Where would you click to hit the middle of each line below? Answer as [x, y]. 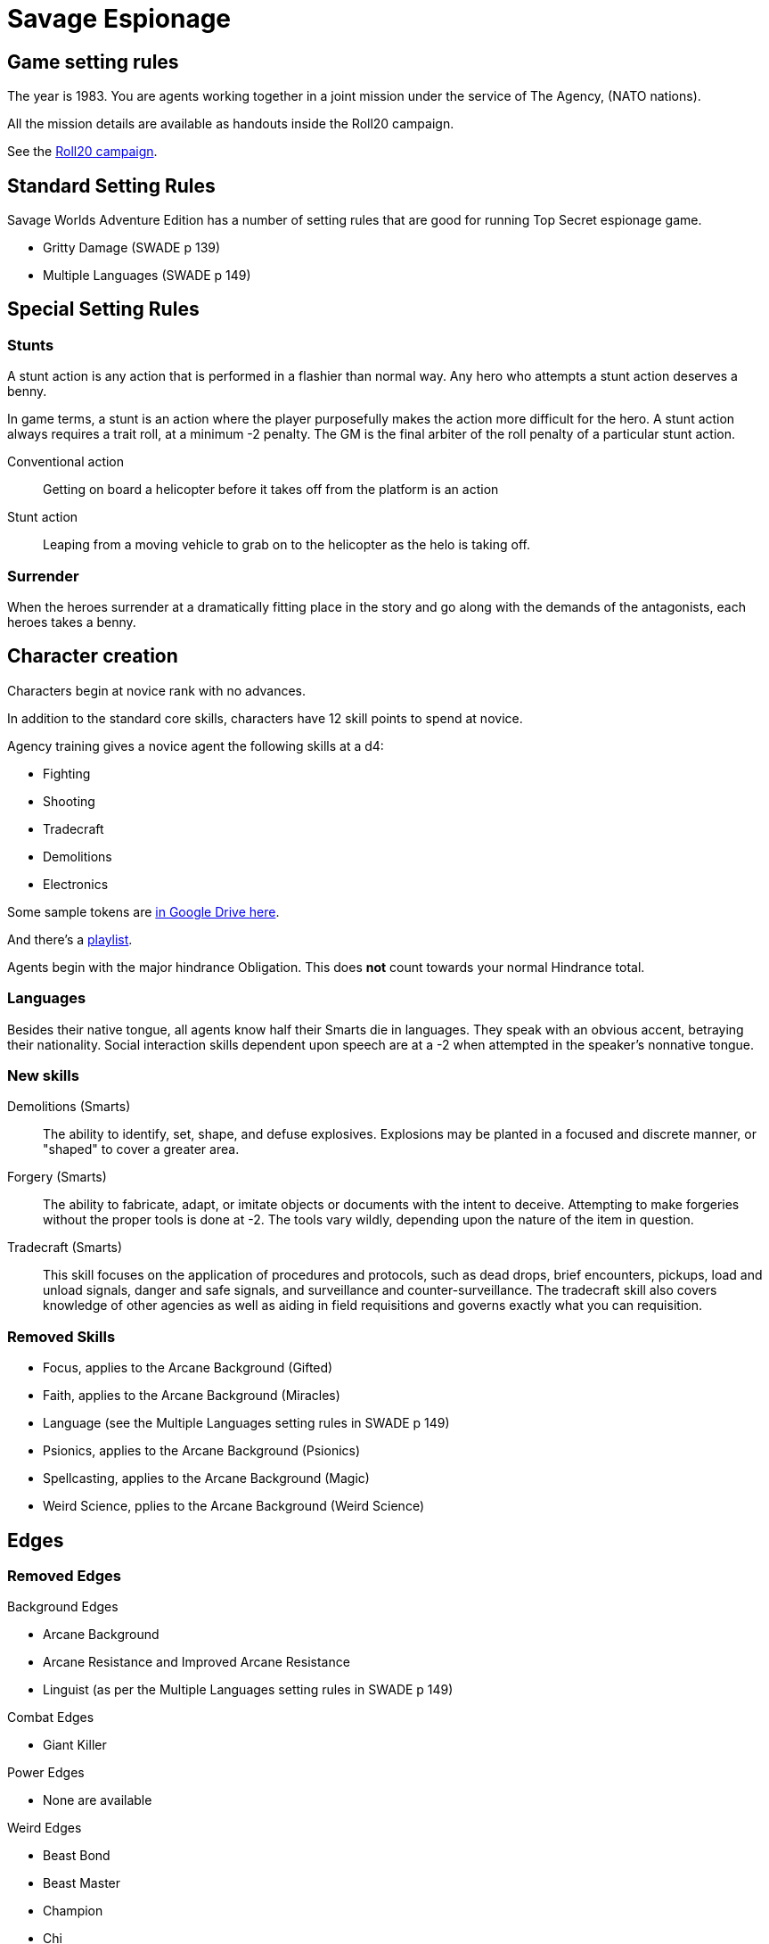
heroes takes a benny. [72, 622]
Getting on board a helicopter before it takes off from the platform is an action [271, 490]
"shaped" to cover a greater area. [141, 1149]
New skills [43, 1075]
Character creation [93, 656]
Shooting [69, 801]
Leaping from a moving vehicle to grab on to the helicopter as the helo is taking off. [286, 545]
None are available [98, 1800]
